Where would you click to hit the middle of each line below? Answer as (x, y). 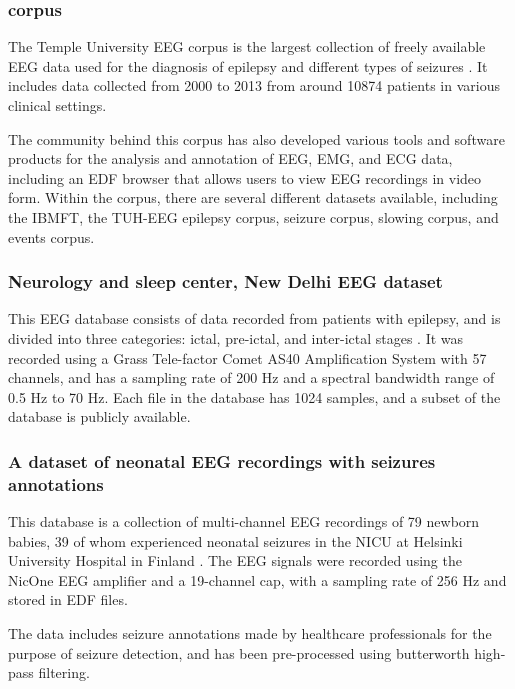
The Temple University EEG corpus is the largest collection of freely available (247, 46)
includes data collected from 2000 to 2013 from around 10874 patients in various (254, 85)
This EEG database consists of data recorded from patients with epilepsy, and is (254, 318)
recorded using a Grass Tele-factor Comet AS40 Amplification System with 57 (247, 357)
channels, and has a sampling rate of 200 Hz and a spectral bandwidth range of (251, 377)
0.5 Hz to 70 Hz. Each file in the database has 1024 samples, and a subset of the (254, 396)
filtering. (64, 672)
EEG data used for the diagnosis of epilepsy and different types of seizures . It (248, 65)
